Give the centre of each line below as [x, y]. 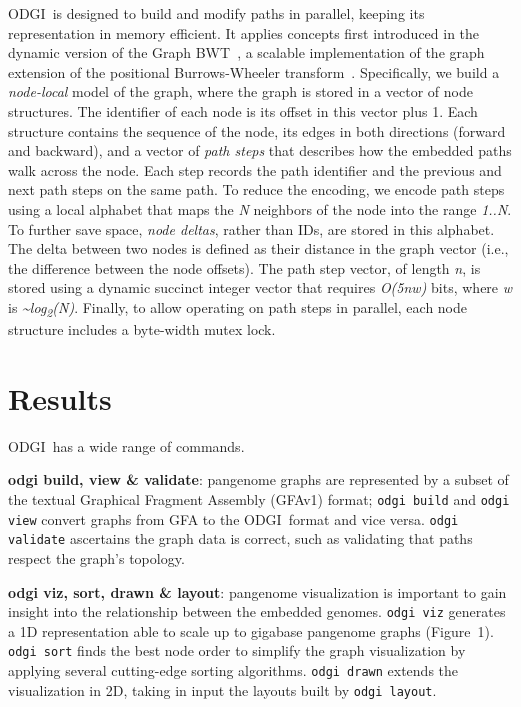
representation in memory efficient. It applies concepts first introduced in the [244, 32]
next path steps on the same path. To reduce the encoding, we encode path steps [256, 189]
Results [60, 397]
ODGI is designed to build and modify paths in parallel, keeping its [216, 13]
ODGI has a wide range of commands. [126, 445]
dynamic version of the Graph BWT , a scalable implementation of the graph [246, 52]
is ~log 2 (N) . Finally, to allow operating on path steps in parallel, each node [238, 308]
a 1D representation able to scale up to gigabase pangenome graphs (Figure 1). [251, 630]
